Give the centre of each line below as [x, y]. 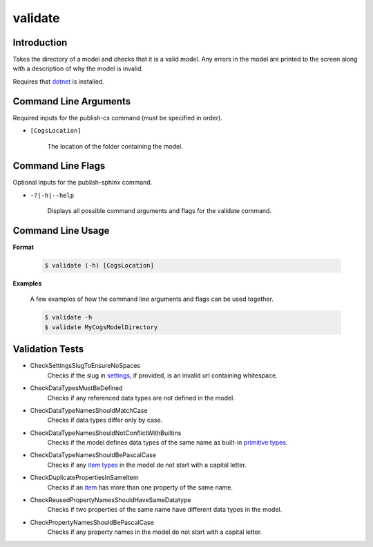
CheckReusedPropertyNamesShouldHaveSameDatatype [111, 500]
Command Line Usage [61, 231]
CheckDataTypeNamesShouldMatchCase [89, 410]
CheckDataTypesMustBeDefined [77, 388]
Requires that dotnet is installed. [59, 81]
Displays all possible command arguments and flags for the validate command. [160, 211]
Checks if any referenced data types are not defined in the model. [141, 398]
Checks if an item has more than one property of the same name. [140, 487]
